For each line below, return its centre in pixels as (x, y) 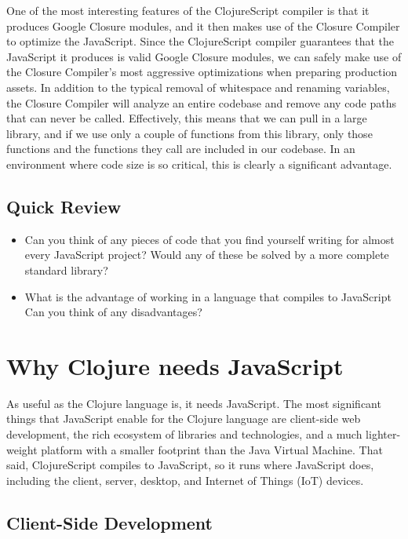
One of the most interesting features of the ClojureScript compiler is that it (188, 10)
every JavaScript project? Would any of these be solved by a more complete (207, 255)
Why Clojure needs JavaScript (175, 365)
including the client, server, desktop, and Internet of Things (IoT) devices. (185, 480)
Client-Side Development (109, 522)
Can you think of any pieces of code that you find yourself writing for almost (209, 239)
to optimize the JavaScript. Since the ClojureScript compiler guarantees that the (200, 41)
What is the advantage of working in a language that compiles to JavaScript (208, 296)
